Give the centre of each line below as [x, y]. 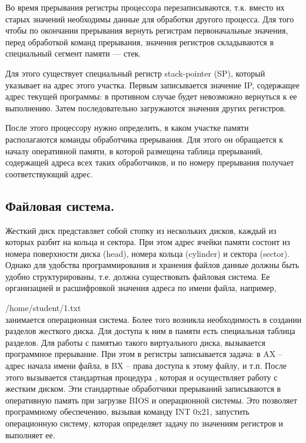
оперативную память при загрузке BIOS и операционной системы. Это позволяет [151, 400]
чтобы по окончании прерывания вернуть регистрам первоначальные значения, [147, 30]
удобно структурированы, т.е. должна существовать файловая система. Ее [138, 276]
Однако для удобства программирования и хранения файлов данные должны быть [152, 265]
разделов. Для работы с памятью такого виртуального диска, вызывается [135, 342]
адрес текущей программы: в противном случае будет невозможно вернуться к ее [151, 96]
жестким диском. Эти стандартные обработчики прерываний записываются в [143, 389]
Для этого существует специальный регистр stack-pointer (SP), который [135, 73]
